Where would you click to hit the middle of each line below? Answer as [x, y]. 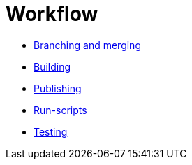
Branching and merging [87, 45]
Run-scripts [60, 110]
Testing [51, 131]
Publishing [58, 88]
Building [52, 66]
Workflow [52, 14]
